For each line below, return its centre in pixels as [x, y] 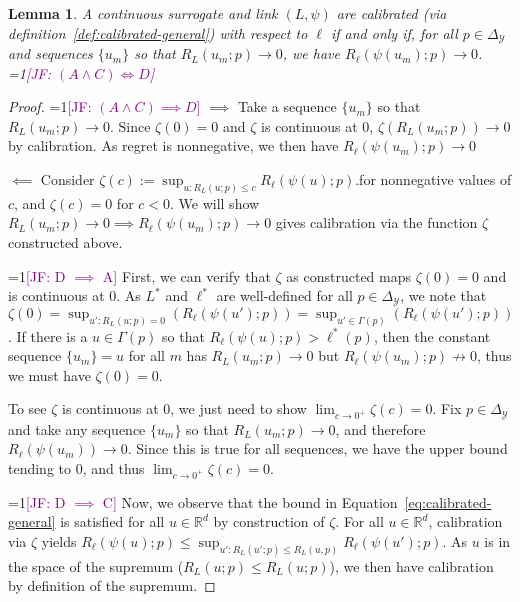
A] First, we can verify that [186, 275]
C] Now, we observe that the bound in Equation [250, 501]
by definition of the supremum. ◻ [112, 585]
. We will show [215, 202]
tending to [40, 467]
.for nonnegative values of [433, 179]
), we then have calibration [411, 565]
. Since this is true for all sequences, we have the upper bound [317, 448]
